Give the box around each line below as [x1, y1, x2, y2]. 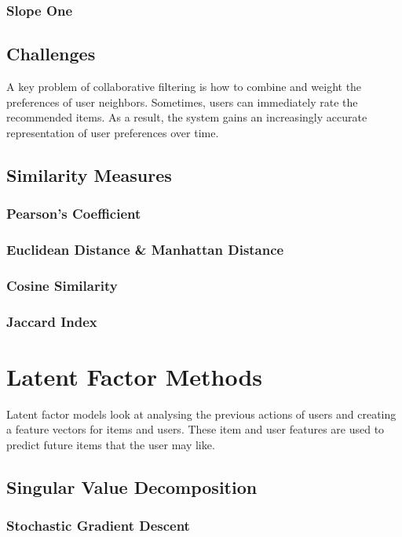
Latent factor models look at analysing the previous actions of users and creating [6, 405, 397, 422]
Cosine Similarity [6, 275, 118, 295]
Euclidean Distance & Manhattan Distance [6, 239, 284, 259]
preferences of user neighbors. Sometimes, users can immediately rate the [6, 93, 358, 110]
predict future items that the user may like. [6, 436, 215, 452]
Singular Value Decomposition [6, 474, 258, 499]
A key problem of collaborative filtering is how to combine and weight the [6, 78, 362, 95]
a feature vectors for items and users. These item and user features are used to [6, 421, 385, 437]
